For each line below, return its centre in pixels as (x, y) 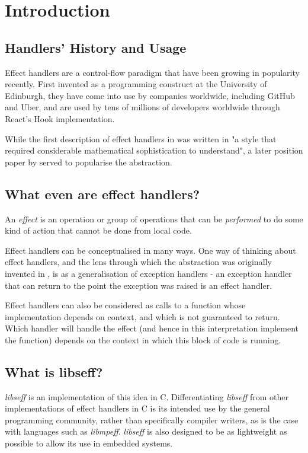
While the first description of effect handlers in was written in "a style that (141, 138)
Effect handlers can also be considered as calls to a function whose (125, 305)
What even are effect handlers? (102, 194)
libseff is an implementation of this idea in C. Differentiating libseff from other (147, 396)
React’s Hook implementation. (60, 118)
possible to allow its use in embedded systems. (89, 443)
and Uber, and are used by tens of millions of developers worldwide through (142, 107)
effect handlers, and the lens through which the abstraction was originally (138, 262)
